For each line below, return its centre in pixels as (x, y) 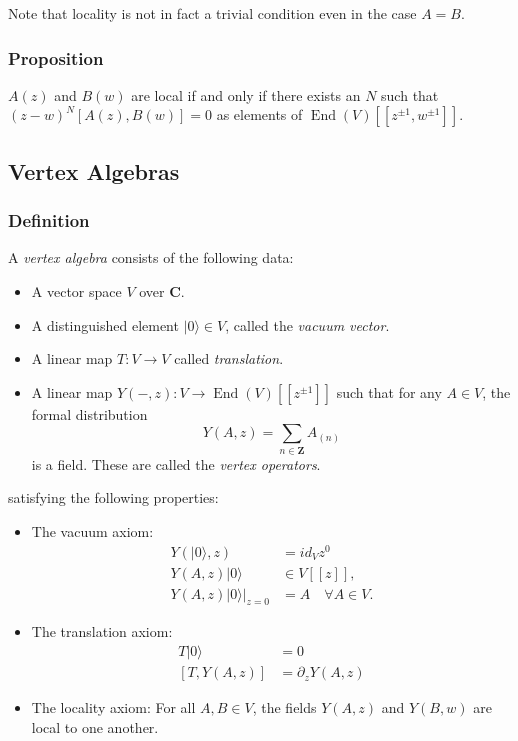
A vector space (76, 291)
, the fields (284, 707)
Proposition (56, 57)
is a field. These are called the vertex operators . (176, 463)
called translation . (229, 358)
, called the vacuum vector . (307, 324)
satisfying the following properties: (113, 497)
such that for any (389, 391)
